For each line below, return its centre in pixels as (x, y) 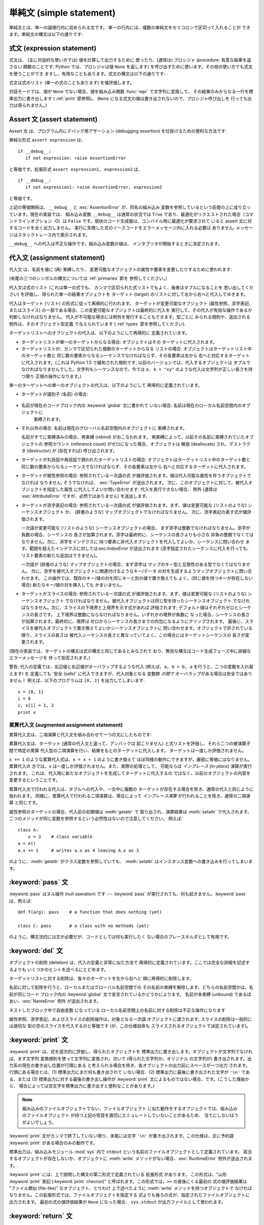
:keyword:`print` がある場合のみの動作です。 (53, 1143)
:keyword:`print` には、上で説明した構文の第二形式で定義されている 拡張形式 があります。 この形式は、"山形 (118, 1175)
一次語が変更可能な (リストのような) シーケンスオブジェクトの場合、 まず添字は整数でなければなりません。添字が (136, 528)
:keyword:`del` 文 (36, 951)
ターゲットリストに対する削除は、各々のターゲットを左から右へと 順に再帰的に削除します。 (101, 979)
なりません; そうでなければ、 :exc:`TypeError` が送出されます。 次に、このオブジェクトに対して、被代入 (144, 482)
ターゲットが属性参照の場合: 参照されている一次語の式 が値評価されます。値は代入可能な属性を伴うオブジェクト (134, 476)
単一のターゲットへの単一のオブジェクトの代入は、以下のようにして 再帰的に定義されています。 (106, 385)
